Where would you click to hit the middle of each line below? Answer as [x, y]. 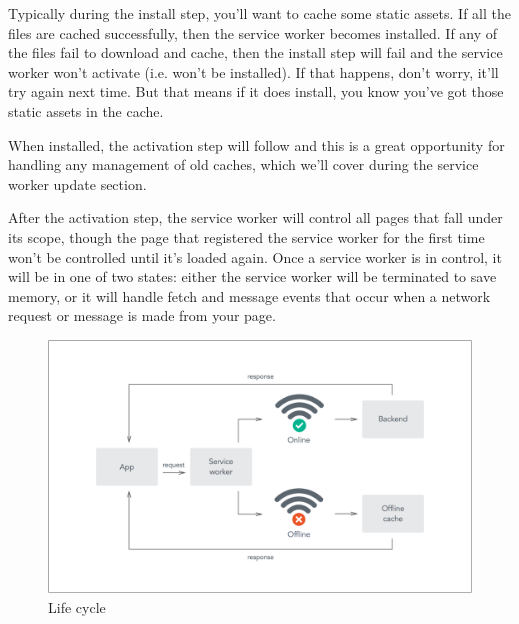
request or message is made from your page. [142, 315]
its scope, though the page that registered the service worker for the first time [246, 236]
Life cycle [77, 606]
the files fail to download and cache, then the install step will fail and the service [255, 52]
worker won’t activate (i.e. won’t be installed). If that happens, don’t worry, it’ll [253, 71]
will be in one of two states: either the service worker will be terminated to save [252, 276]
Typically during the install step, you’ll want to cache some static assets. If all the [259, 13]
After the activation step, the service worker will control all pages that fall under [255, 217]
